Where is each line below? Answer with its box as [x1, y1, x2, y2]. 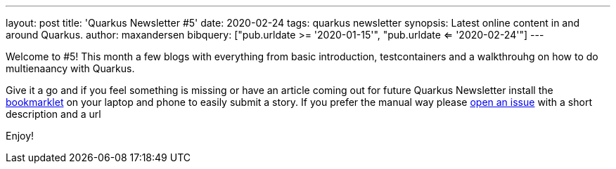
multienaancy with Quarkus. [6, 62, 135, 74]
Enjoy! [6, 130, 34, 142]
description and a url [6, 108, 101, 120]
